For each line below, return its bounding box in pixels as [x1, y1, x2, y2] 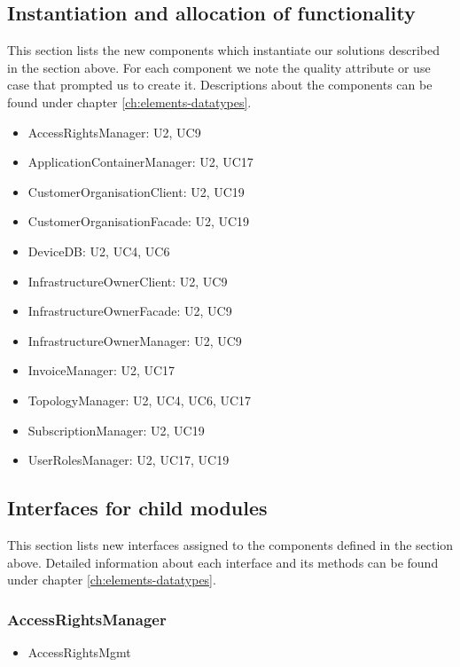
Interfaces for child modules [7, 494, 268, 522]
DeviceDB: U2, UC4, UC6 [27, 241, 170, 260]
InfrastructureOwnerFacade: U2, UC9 [27, 302, 232, 320]
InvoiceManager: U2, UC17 [27, 361, 175, 380]
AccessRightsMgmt [27, 642, 131, 661]
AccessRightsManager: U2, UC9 [27, 122, 201, 141]
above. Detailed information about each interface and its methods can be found [7, 553, 439, 571]
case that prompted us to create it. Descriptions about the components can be [7, 75, 433, 94]
